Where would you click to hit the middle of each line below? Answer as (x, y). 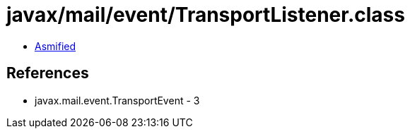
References (48, 73)
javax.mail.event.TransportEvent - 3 (117, 100)
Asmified (55, 46)
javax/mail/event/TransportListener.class (206, 15)
